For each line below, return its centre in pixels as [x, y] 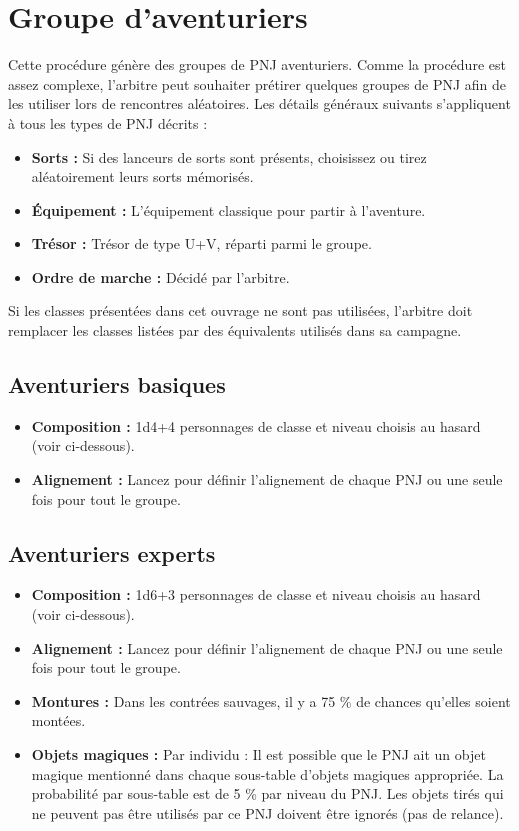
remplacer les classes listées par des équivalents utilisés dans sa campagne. [235, 330]
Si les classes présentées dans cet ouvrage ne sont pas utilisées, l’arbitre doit [240, 310]
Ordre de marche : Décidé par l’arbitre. [160, 276]
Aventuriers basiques [117, 384]
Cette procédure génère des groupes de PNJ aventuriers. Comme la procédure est [257, 64]
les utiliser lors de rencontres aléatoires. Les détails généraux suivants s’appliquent [259, 103]
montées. [58, 720]
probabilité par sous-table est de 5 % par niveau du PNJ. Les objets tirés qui [267, 793]
